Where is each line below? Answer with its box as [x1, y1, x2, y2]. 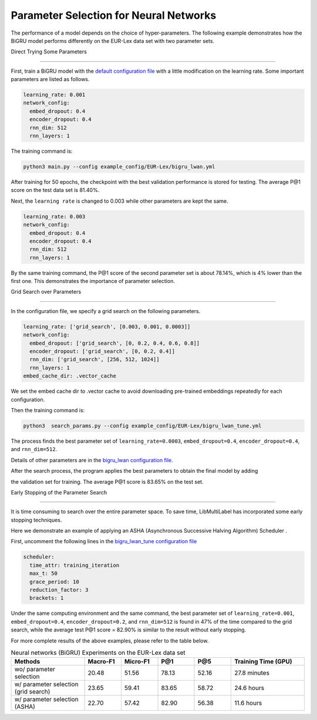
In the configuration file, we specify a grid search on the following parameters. [11, 307, 201, 314]
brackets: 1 [29, 595, 64, 601]
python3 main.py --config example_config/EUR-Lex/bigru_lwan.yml [23, 163, 215, 170]
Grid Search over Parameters [11, 288, 82, 295]
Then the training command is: [11, 406, 85, 413]
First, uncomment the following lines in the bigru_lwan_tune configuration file [11, 538, 197, 545]
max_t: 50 [29, 570, 58, 577]
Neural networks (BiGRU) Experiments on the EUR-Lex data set [11, 649, 186, 657]
